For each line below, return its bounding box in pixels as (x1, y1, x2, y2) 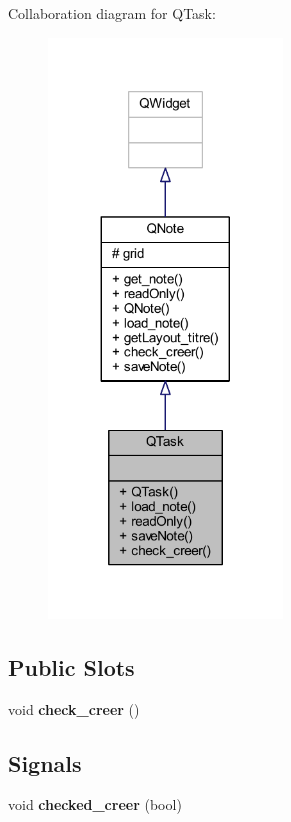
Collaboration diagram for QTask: (8, 3, 216, 23)
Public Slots (8, 651, 135, 682)
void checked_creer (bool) (8, 794, 182, 815)
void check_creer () (8, 698, 140, 719)
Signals (8, 747, 82, 778)
